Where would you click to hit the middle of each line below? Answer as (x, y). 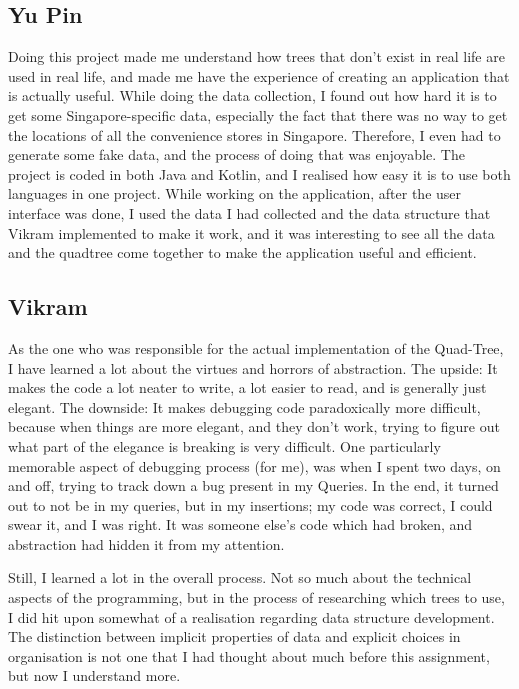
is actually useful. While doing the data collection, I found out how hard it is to (252, 95)
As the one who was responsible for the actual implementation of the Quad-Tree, (256, 347)
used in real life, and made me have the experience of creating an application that (259, 75)
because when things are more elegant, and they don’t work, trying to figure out (254, 426)
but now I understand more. (94, 675)
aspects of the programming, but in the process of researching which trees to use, (256, 597)
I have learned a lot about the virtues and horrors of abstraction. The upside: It (253, 367)
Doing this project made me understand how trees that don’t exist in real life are (256, 56)
